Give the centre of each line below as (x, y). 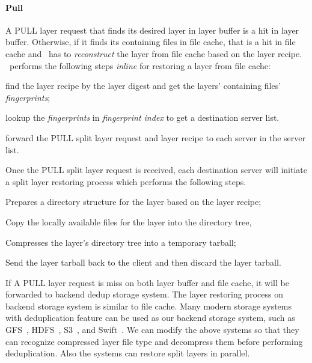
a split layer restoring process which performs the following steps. (126, 181)
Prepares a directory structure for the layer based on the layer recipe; (133, 202)
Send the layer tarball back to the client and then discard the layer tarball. (143, 262)
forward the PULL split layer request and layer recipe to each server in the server (156, 137)
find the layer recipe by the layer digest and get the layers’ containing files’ (143, 86)
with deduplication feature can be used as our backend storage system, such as (150, 318)
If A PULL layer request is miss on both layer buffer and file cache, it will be (147, 282)
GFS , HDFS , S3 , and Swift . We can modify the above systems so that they (152, 330)
